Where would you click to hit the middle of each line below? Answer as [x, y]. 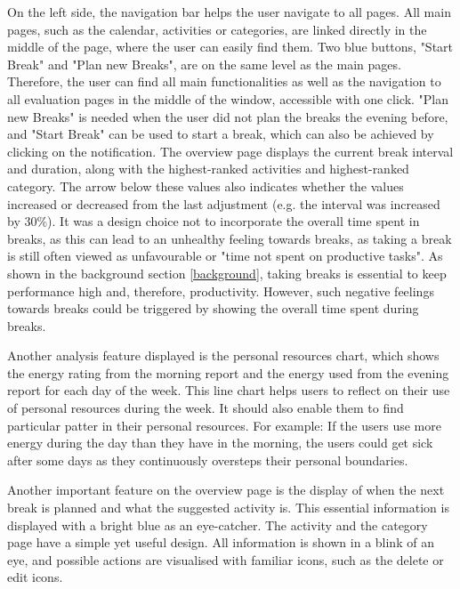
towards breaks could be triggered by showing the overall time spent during [213, 308]
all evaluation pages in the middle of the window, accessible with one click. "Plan [228, 98]
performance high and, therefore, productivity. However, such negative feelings [221, 290]
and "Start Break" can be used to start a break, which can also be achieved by [221, 134]
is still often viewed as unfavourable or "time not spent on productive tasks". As [225, 256]
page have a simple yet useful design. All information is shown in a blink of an [221, 542]
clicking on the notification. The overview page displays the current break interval [230, 151]
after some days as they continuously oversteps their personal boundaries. [208, 460]
